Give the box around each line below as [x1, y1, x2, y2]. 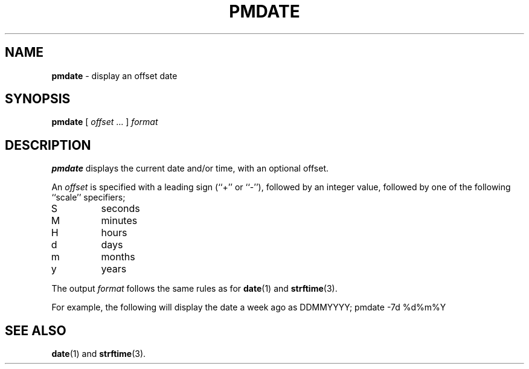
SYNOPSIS [5, 91, 71, 107]
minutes [101, 214, 138, 227]
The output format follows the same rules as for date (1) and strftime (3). [51, 283, 338, 294]
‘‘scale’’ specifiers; [51, 192, 126, 203]
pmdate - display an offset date [51, 70, 178, 81]
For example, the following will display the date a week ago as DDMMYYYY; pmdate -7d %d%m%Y [51, 302, 446, 313]
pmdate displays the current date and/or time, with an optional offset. [51, 163, 329, 174]
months [101, 251, 135, 263]
